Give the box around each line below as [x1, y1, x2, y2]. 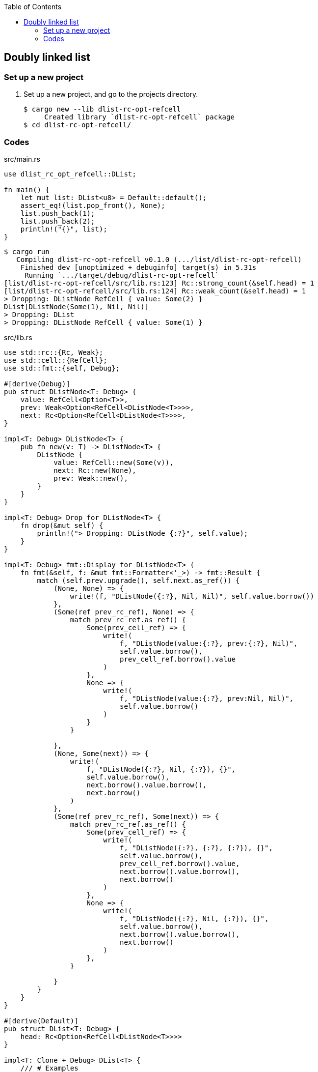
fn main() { [4, 185, 50, 194]
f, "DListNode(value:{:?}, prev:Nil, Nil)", [120, 694, 294, 702]
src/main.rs [4, 154, 40, 163]
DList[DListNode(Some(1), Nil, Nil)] [4, 302, 149, 311]
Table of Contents [4, 2, 62, 11]
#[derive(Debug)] [4, 379, 70, 388]
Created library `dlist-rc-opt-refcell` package [44, 113, 235, 121]
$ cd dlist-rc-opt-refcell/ [24, 121, 132, 129]
